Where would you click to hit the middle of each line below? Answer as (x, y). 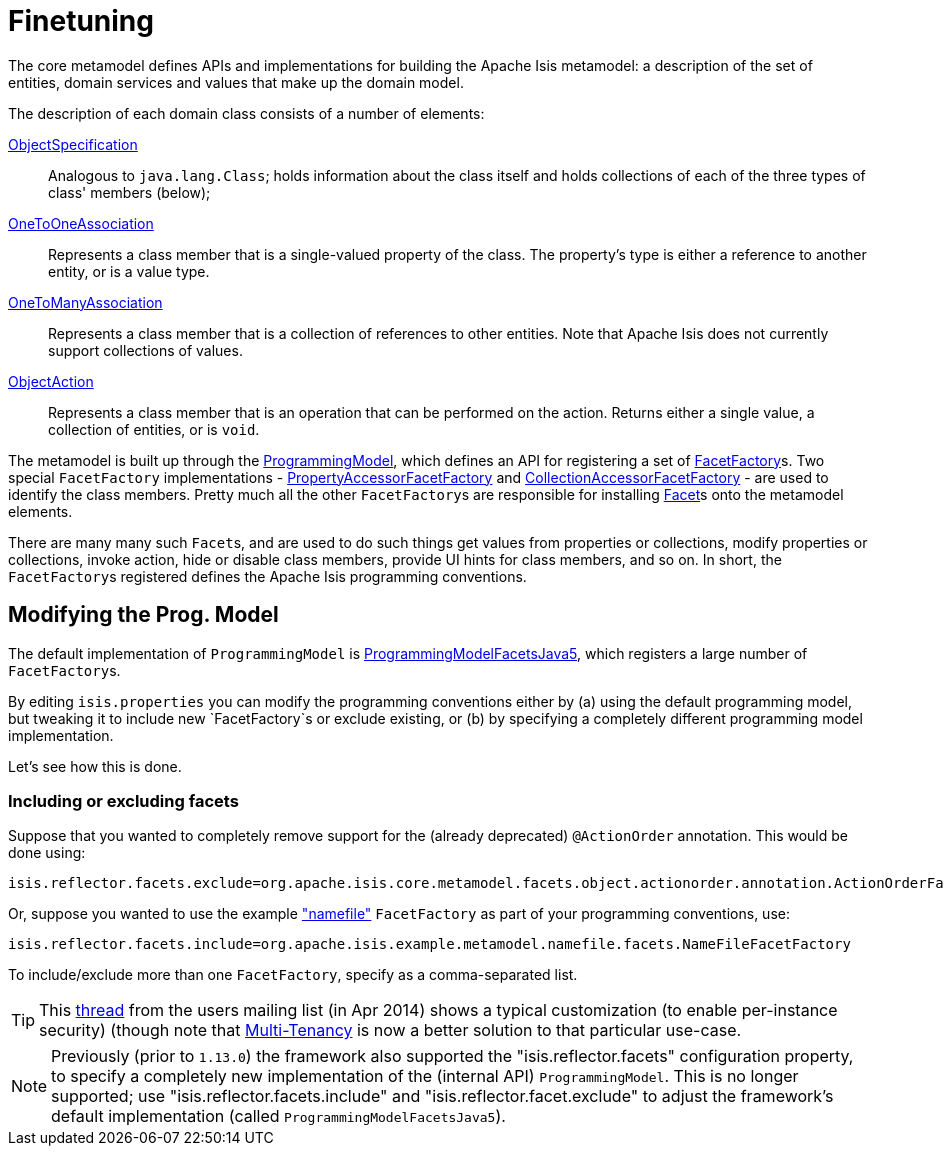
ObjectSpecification (73, 144)
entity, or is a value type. (129, 271)
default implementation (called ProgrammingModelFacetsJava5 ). (278, 1116)
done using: (47, 853)
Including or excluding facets (123, 800)
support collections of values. (145, 350)
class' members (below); (129, 192)
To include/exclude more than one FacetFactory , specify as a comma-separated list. (293, 975)
